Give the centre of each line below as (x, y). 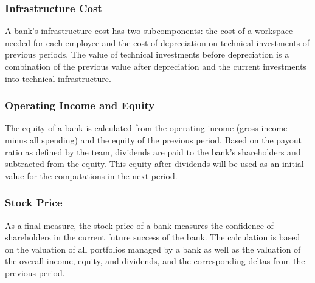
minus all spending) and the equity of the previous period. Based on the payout (153, 140)
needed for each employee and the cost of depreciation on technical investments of (157, 42)
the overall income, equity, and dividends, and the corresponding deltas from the (155, 261)
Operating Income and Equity (80, 105)
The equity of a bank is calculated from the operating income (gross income (146, 128)
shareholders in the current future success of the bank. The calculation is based (153, 237)
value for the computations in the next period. (91, 175)
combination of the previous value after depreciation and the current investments (156, 66)
